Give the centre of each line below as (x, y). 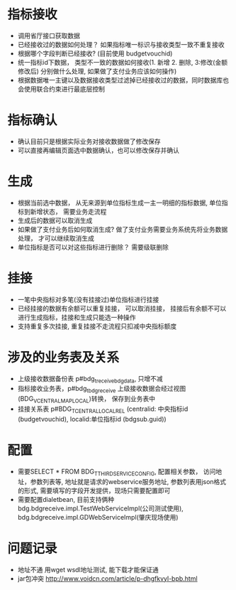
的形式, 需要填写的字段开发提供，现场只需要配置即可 (94, 490)
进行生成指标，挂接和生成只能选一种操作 (77, 317)
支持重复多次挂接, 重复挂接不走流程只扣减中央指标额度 (97, 326)
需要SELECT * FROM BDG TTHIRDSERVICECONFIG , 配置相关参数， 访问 (117, 472)
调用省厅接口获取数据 (49, 36)
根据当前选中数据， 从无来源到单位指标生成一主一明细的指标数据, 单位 (119, 203)
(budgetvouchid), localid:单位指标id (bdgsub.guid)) (92, 419)
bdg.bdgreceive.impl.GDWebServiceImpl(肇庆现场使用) (98, 517)
